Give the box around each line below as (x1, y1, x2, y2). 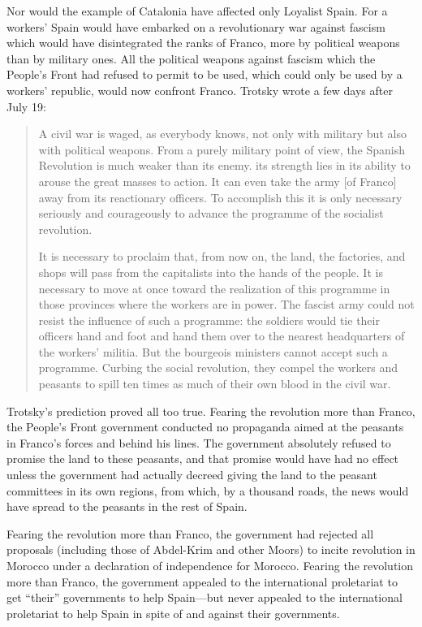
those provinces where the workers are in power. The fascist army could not (38, 296, 415, 313)
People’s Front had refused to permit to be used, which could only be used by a (6, 66, 403, 83)
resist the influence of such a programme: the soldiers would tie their (38, 311, 380, 328)
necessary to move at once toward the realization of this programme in (38, 279, 390, 296)
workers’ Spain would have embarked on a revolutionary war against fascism (6, 18, 385, 35)
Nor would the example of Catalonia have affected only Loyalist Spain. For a (6, 2, 388, 19)
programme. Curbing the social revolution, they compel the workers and (38, 359, 398, 376)
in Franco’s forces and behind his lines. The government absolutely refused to (6, 434, 391, 451)
